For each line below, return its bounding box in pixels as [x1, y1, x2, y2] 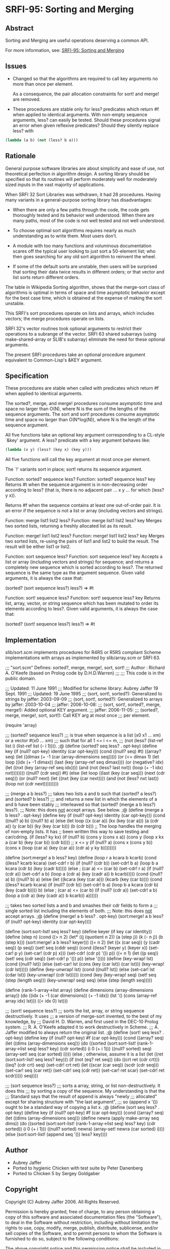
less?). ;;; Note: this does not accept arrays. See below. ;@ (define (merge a [5, 807, 163, 813]
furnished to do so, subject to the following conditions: [5, 1235, 119, 1241]
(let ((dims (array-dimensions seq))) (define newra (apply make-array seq [5, 1115, 159, 1121]
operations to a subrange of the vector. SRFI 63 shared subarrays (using [5, 331, 156, 337]
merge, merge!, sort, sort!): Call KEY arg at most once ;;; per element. [5, 712, 150, 718]
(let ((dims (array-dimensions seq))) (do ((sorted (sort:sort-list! [5, 1040, 136, 1046]
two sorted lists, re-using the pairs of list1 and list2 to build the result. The [5, 538, 159, 545]
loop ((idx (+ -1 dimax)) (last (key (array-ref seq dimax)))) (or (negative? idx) [5, 759, 164, 765]
